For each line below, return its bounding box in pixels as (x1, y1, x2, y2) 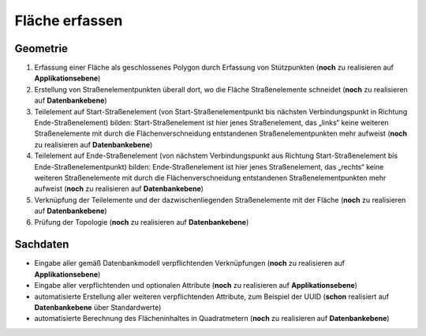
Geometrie (14, 42, 69, 55)
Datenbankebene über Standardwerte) (34, 303, 162, 312)
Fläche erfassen (14, 12, 123, 29)
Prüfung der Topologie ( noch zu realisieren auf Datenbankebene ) (34, 217, 249, 226)
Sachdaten (14, 237, 69, 252)
